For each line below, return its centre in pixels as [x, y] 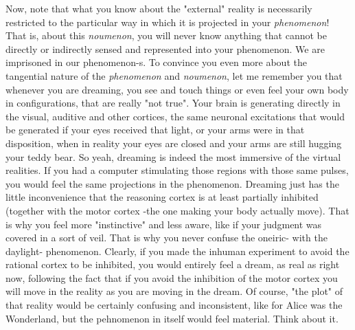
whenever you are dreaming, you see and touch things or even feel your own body [177, 89]
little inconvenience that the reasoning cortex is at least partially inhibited [162, 197]
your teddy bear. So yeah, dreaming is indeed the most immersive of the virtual [173, 156]
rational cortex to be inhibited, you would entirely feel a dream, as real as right [173, 264]
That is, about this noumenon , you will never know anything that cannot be [167, 35]
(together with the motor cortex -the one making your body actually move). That [177, 210]
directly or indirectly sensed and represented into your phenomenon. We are [165, 48]
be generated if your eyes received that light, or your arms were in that [155, 130]
